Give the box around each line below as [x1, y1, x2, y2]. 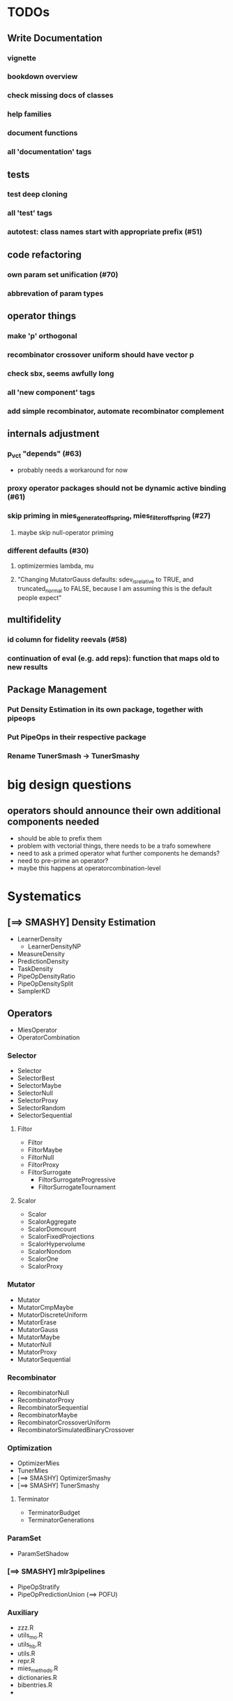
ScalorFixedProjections [27, 1233, 95, 1241]
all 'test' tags [7, 208, 52, 218]
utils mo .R [17, 1631, 43, 1641]
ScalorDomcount [27, 1225, 77, 1233]
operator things [7, 309, 77, 322]
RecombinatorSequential [17, 1403, 89, 1411]
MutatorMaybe [17, 1333, 61, 1341]
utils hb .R [17, 1639, 42, 1650]
